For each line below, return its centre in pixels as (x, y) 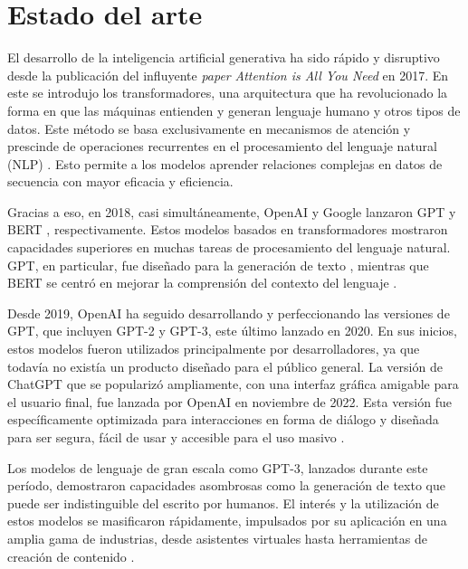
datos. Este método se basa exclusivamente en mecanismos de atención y (209, 128)
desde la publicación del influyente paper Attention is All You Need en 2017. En (228, 75)
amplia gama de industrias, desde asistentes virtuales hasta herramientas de (217, 538)
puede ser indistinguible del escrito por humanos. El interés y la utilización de (223, 503)
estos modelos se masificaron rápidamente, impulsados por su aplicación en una (227, 521)
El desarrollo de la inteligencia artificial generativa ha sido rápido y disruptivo (224, 57)
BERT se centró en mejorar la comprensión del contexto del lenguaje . (202, 283)
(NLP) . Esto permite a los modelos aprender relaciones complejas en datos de (225, 163)
